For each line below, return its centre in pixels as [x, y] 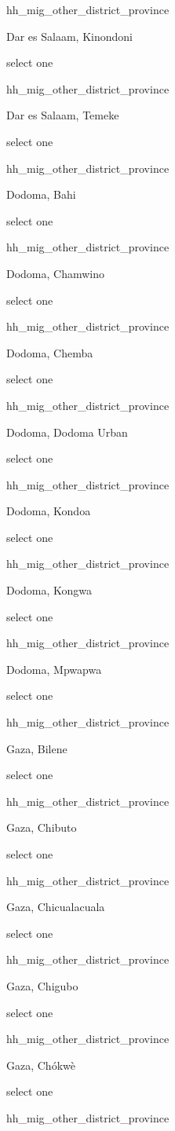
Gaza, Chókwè [41, 1065]
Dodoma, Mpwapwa [54, 669]
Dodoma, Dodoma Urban [67, 432]
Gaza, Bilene [37, 748]
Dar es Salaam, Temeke [63, 115]
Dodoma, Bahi [41, 194]
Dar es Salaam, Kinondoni [69, 36]
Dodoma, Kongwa [49, 590]
